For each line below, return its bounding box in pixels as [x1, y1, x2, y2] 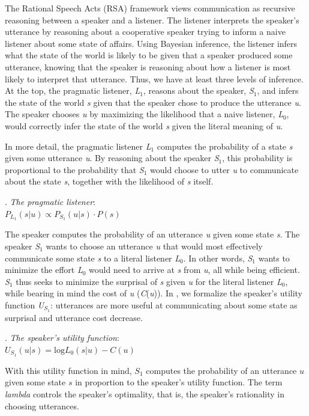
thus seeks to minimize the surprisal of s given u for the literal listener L [16, 275, 282, 287]
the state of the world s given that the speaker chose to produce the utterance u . [5, 96, 301, 108]
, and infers [257, 84, 299, 97]
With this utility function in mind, [5, 364, 132, 376]
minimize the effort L [5, 263, 83, 276]
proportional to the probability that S [5, 163, 144, 176]
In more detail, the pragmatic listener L [5, 139, 151, 152]
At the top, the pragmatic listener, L [5, 84, 140, 97]
